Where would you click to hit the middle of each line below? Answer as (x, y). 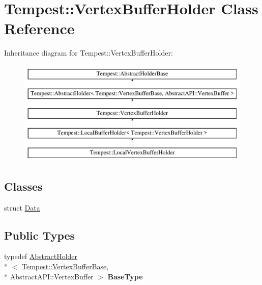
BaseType (125, 276)
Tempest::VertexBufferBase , (65, 266)
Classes (23, 186)
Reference (39, 28)
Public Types (40, 235)
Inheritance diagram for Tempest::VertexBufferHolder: (89, 53)
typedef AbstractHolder (41, 256)
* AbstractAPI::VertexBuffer (49, 276)
